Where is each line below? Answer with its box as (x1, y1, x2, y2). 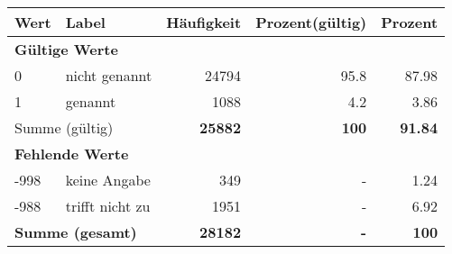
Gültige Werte (14, 39, 118, 59)
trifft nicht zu (65, 195, 151, 216)
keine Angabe (65, 169, 151, 190)
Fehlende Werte (14, 143, 129, 164)
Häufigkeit (166, 12, 242, 32)
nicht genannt (65, 65, 152, 86)
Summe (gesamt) (14, 222, 137, 242)
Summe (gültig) (14, 117, 114, 138)
